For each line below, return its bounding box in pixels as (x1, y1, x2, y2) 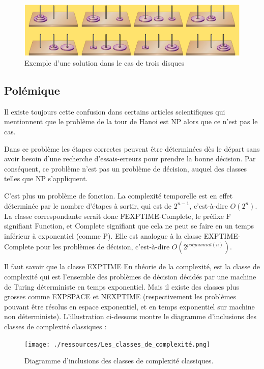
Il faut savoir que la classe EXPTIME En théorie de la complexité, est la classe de (4, 261, 260, 272)
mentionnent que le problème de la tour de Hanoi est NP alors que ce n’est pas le (4, 116, 258, 127)
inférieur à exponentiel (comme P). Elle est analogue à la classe (4, 230, 201, 241)
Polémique (4, 82, 60, 98)
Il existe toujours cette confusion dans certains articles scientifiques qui (4, 106, 225, 117)
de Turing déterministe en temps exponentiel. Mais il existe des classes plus (4, 281, 239, 292)
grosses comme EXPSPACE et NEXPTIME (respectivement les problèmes (4, 291, 237, 302)
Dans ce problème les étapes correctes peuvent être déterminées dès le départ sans (4, 143, 260, 154)
